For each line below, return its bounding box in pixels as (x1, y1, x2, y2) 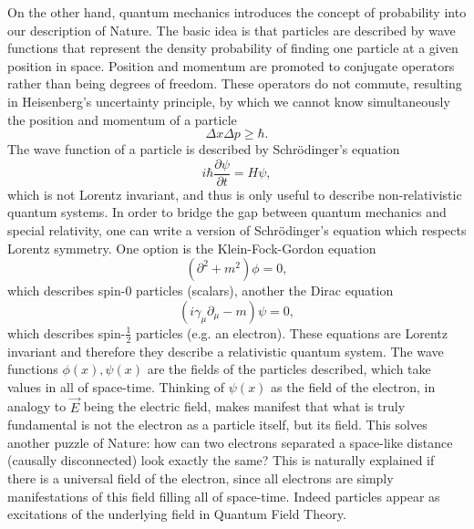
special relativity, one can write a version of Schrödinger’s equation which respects (7, 221, 467, 239)
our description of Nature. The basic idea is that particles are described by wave (7, 20, 456, 39)
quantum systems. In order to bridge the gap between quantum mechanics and (7, 202, 447, 222)
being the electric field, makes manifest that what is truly (83, 397, 406, 416)
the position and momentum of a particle (7, 109, 237, 129)
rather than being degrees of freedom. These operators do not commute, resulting (7, 74, 462, 93)
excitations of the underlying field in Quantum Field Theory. (7, 504, 346, 524)
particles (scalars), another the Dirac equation (136, 281, 394, 300)
